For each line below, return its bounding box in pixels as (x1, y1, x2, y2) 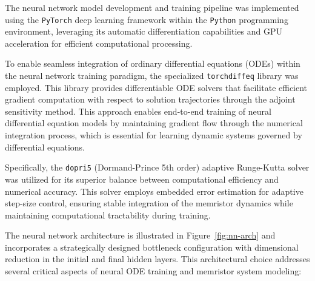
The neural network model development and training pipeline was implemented (5, 1, 299, 13)
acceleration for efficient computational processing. (5, 36, 193, 49)
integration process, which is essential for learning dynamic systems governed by (5, 129, 302, 141)
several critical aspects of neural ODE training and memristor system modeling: (5, 265, 302, 277)
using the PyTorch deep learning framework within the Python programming (5, 13, 288, 25)
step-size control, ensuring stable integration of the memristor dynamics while (5, 197, 293, 209)
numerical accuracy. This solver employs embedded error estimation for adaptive (5, 185, 303, 197)
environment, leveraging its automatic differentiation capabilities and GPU (5, 25, 282, 38)
